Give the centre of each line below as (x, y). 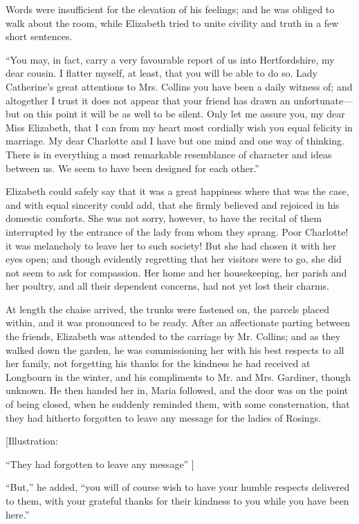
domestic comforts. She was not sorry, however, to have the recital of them (164, 218)
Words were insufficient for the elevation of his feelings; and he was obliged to (170, 9)
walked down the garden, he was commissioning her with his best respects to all (175, 349)
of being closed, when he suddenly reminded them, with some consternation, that (178, 404)
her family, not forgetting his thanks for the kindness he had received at (158, 363)
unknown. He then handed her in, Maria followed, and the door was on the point (177, 390)
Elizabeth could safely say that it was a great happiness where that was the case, (177, 191)
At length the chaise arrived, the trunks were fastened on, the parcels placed (167, 309)
